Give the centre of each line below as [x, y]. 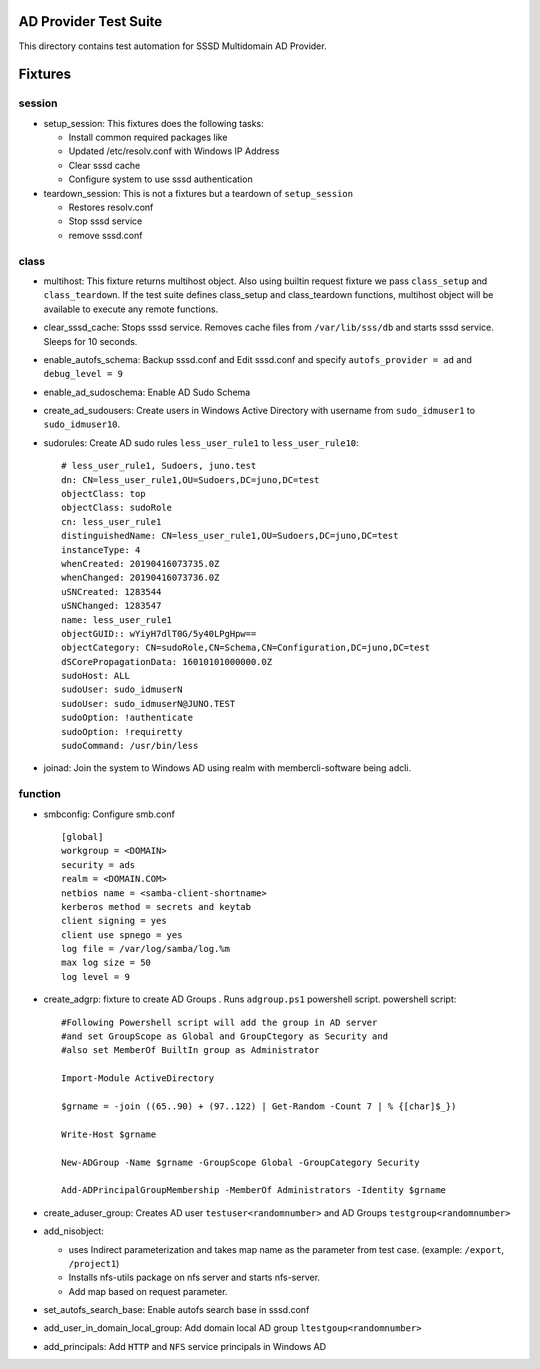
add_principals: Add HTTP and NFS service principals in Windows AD [185, 1346]
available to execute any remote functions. [131, 309]
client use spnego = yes [122, 934]
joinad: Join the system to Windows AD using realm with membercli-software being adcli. [227, 768]
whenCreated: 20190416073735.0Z [140, 563]
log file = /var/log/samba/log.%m [145, 949]
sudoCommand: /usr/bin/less [130, 746]
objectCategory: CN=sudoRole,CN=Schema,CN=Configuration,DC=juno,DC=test [246, 648]
